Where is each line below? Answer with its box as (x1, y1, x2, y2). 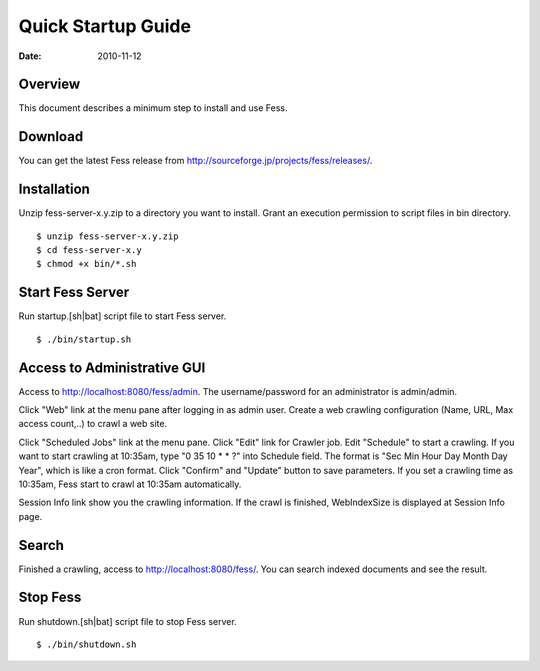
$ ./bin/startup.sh (36, 333, 132, 345)
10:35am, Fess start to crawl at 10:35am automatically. (18, 478, 242, 490)
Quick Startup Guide (18, 15, 192, 37)
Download (18, 128, 84, 145)
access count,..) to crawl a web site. (18, 418, 168, 430)
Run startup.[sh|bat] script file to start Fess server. (18, 310, 227, 322)
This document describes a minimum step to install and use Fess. (18, 102, 288, 114)
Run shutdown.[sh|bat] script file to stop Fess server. (18, 615, 237, 627)
